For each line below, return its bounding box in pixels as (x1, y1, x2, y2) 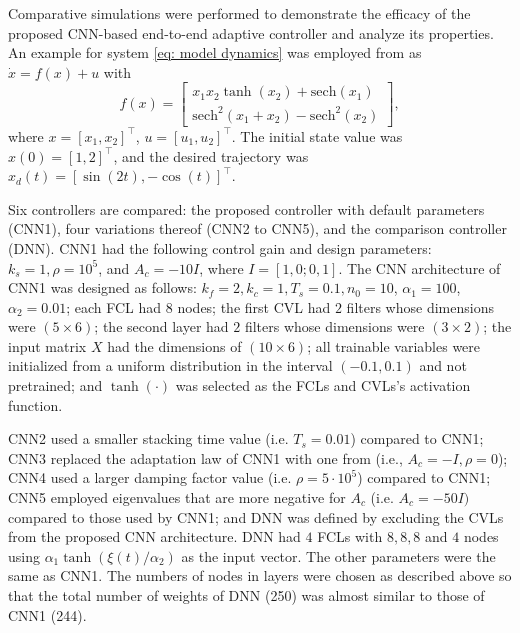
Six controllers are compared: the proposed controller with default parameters (8, 198, 485, 219)
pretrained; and (8, 375, 103, 396)
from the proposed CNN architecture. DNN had (8, 526, 301, 547)
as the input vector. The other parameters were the (181, 545, 496, 566)
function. (8, 394, 63, 415)
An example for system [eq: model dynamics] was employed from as (8, 42, 422, 63)
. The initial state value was (231, 125, 403, 146)
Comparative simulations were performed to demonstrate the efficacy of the (8, 3, 471, 23)
